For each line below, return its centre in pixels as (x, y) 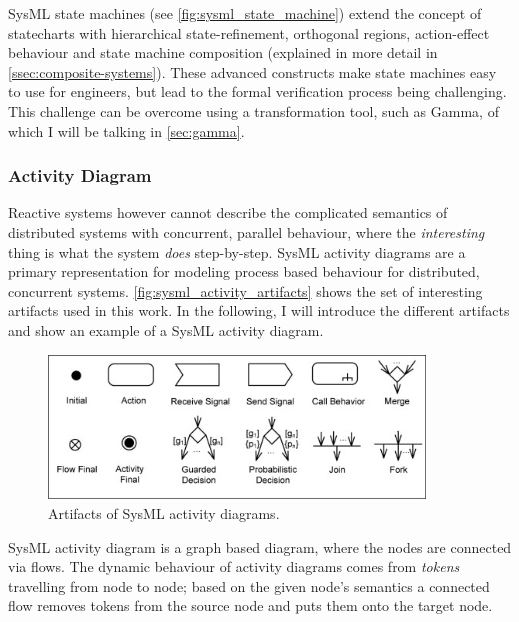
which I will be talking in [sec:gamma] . (126, 130)
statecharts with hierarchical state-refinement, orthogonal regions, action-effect (249, 32)
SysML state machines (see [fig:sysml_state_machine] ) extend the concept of (245, 13)
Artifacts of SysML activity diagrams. (164, 512)
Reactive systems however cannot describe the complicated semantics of (228, 212)
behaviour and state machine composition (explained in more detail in (223, 52)
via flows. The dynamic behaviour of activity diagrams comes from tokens (234, 566)
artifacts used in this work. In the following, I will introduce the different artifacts (259, 310)
